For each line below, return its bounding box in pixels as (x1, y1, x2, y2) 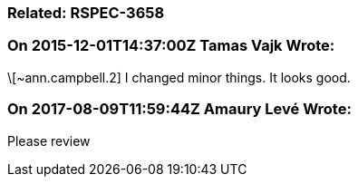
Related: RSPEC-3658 (7, 4, 165, 22)
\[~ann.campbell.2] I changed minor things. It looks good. (7, 69, 351, 85)
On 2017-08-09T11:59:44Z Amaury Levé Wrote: (7, 100, 352, 119)
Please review (7, 132, 91, 149)
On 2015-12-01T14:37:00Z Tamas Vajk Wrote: (7, 36, 335, 55)
